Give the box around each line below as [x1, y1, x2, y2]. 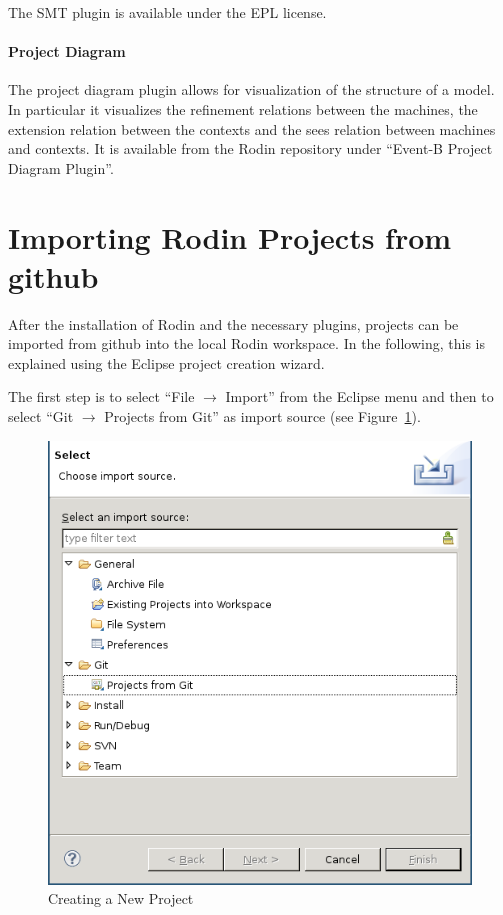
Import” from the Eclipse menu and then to [225, 386, 494, 407]
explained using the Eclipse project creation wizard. [8, 352, 325, 373]
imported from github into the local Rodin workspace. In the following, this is [8, 333, 485, 354]
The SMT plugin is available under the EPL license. [8, 2, 327, 22]
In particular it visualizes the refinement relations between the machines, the [8, 98, 478, 119]
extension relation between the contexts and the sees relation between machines [8, 118, 496, 139]
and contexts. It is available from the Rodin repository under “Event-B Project [8, 138, 493, 159]
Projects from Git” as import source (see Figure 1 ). [104, 406, 421, 427]
